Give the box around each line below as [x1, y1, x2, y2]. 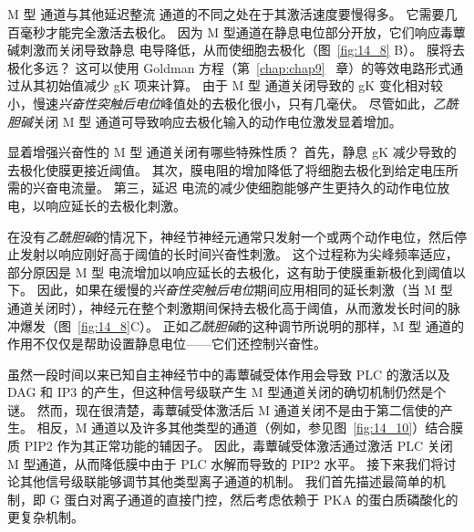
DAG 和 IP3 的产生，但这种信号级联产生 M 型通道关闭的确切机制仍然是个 [7, 382, 447, 402]
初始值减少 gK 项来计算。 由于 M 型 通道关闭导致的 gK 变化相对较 [45, 76, 443, 95]
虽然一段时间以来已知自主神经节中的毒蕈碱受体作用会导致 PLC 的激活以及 [7, 364, 450, 383]
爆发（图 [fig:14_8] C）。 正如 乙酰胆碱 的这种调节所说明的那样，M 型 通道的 [19, 316, 464, 335]
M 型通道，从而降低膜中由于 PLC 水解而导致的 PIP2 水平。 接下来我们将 [7, 454, 444, 473]
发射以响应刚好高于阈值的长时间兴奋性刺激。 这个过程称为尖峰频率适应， [19, 245, 459, 264]
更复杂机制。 [7, 507, 84, 527]
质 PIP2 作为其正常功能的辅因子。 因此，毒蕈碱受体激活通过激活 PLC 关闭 [7, 436, 453, 455]
